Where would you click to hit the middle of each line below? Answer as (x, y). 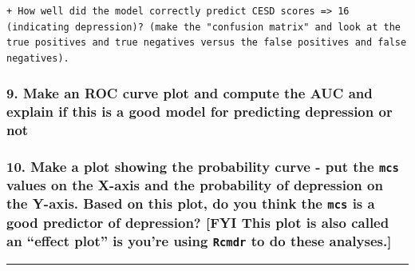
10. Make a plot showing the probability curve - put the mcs (203, 166)
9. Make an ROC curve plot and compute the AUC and (190, 93)
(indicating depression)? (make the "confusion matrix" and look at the (204, 27)
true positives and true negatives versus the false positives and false (207, 43)
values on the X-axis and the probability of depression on (195, 185)
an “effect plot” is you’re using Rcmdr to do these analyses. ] (199, 240)
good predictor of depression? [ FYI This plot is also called (198, 222)
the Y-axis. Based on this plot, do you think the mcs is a (191, 203)
